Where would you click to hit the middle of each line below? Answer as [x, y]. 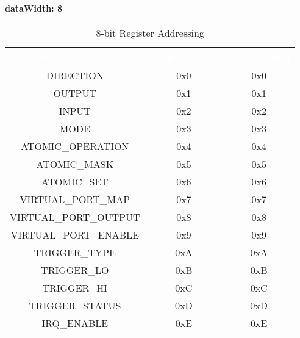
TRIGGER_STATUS [75, 305]
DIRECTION [75, 75]
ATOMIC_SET [75, 181]
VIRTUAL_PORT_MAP [75, 199]
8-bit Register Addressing [150, 32]
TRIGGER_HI [75, 287]
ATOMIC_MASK [75, 164]
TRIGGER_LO [75, 270]
